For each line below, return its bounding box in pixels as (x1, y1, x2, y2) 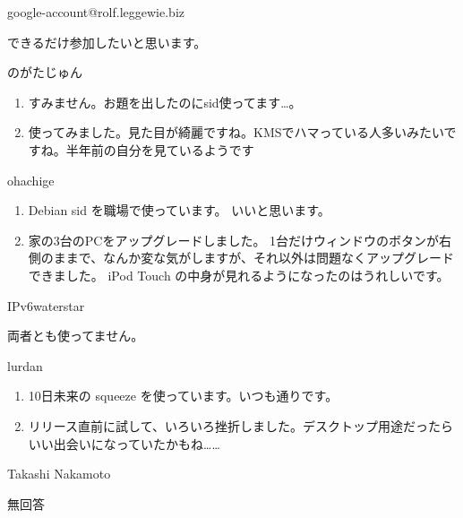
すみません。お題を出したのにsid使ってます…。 (28, 92, 302, 111)
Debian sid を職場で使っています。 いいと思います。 (28, 201, 330, 220)
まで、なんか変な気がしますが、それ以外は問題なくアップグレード (65, 248, 454, 267)
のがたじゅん (7, 63, 82, 82)
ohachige (7, 170, 55, 189)
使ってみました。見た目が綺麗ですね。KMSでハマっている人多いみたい (28, 123, 444, 142)
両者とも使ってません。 (7, 326, 144, 345)
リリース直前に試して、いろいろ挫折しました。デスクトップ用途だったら (28, 416, 453, 435)
